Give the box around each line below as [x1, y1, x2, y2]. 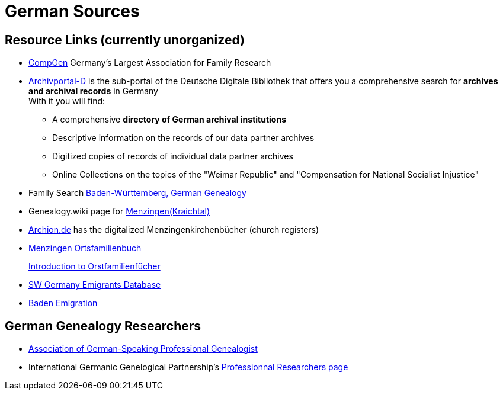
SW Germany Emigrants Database [28, 280, 161, 290]
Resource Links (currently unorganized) [5, 32, 245, 47]
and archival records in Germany [28, 86, 158, 97]
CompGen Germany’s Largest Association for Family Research [28, 57, 271, 68]
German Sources [5, 1, 140, 21]
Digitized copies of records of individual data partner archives [52, 151, 293, 162]
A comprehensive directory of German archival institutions [52, 114, 286, 125]
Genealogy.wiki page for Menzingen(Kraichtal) [28, 206, 210, 217]
